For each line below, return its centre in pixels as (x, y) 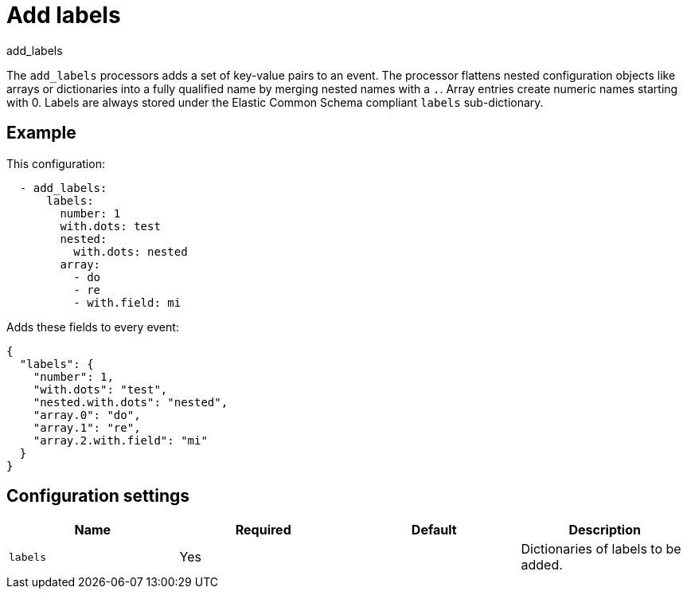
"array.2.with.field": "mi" (120, 440)
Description (605, 530)
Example (41, 133)
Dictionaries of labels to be (601, 549)
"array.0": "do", (87, 415)
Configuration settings (98, 496)
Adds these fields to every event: (93, 327)
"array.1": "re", (87, 427)
